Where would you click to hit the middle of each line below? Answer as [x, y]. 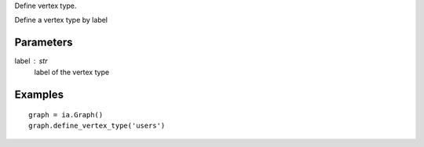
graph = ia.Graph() [66, 115]
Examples [39, 94]
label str [31, 61]
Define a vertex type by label [61, 20]
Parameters [44, 43]
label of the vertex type [72, 72]
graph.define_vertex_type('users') [97, 126]
